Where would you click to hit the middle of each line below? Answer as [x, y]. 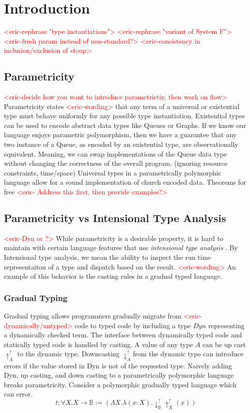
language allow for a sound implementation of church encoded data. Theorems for [125, 182]
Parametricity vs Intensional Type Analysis [115, 218]
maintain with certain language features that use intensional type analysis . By [121, 247]
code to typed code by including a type [133, 325]
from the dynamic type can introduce [188, 354]
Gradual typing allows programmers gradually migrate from [93, 316]
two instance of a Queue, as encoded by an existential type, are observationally [121, 144]
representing [227, 325]
